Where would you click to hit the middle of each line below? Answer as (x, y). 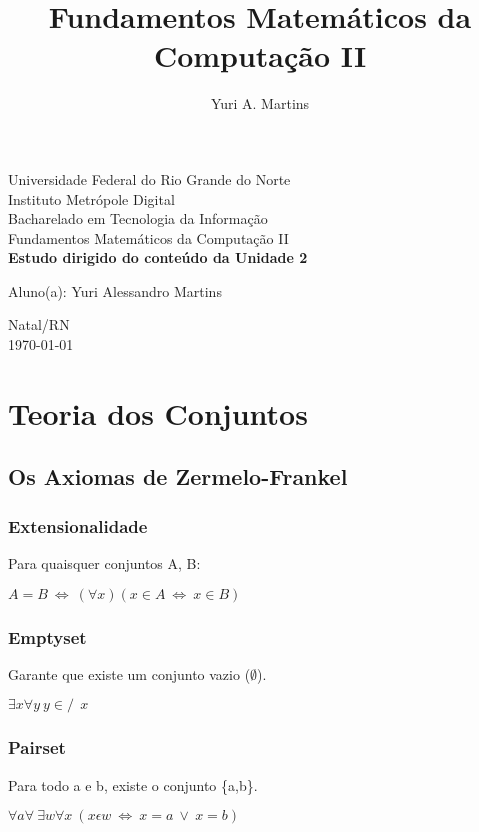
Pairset (37, 747)
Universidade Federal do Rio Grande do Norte (149, 178)
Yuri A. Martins (260, 103)
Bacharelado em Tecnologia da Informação (138, 218)
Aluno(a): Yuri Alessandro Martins (115, 290)
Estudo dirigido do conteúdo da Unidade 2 (158, 257)
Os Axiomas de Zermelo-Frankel (178, 476)
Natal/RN (39, 324)
